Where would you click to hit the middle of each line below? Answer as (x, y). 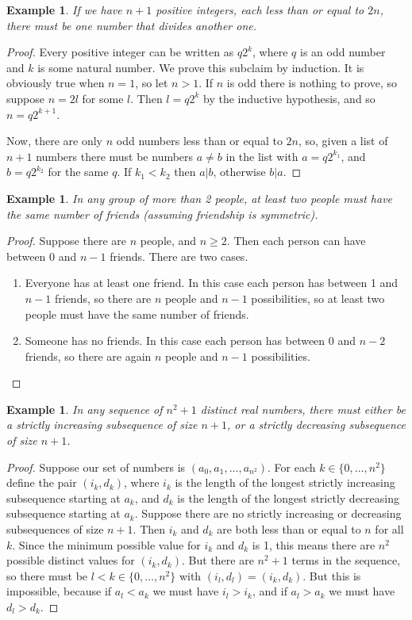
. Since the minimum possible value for (106, 544)
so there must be (47, 575)
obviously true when (56, 83)
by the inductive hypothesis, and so (289, 98)
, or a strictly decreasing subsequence (316, 425)
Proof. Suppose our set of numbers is (96, 467)
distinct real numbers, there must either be (303, 409)
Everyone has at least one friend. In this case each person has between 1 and (212, 283)
